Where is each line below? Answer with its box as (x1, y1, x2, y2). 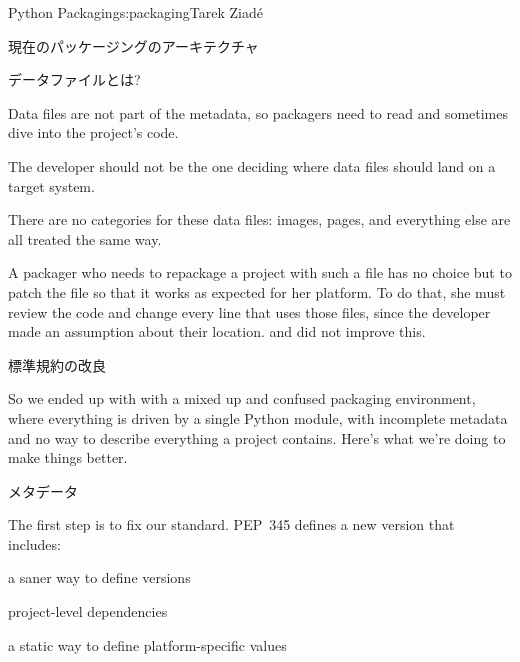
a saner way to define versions (8, 567, 191, 588)
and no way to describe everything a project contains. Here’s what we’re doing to (8, 427, 506, 448)
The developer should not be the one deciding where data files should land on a (8, 155, 496, 176)
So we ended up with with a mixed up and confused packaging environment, (8, 388, 476, 409)
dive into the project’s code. (8, 122, 179, 143)
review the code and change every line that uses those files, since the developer (8, 301, 491, 322)
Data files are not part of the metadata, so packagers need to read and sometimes (8, 102, 509, 123)
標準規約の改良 (8, 354, 106, 375)
